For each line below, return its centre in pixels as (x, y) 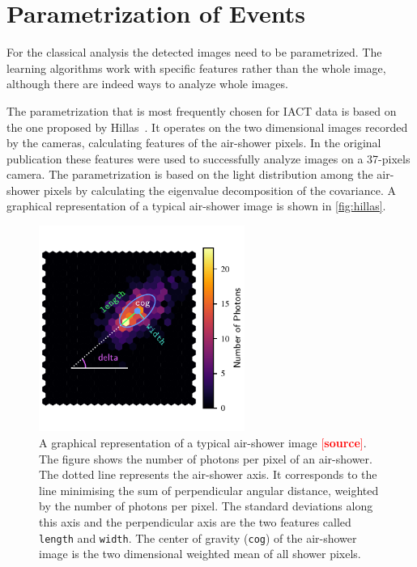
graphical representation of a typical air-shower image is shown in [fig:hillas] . (196, 206)
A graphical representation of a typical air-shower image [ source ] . (203, 443)
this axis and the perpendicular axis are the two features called (195, 522)
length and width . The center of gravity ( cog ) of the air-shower (198, 537)
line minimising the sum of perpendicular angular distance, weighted (209, 490)
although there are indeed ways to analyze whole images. (147, 84)
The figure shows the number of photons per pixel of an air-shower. (206, 458)
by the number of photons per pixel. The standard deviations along (206, 506)
